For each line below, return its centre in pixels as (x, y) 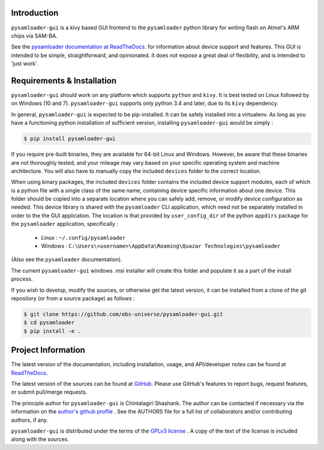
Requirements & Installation (64, 81)
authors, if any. (29, 420)
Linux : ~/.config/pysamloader (83, 237)
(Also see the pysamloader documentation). (67, 259)
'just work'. (25, 64)
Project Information (48, 350)
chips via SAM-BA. (34, 35)
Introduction (35, 13)
